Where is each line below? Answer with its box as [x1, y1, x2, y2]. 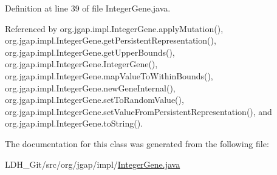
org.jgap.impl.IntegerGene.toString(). [5, 117, 143, 130]
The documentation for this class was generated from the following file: [5, 137, 269, 150]
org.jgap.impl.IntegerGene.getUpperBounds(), [5, 45, 175, 58]
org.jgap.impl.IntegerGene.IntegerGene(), [5, 58, 158, 70]
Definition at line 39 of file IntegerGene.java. [5, 2, 171, 14]
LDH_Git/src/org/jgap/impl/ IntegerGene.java [5, 157, 180, 170]
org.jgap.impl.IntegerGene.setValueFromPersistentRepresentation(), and [5, 105, 272, 117]
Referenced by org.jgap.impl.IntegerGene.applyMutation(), [5, 22, 224, 35]
